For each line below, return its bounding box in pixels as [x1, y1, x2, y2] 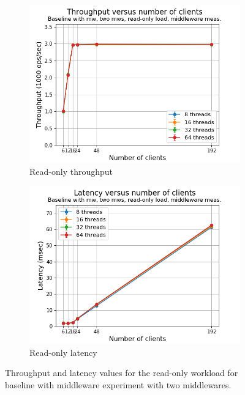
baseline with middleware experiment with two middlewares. [5, 378, 232, 391]
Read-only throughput [29, 164, 113, 177]
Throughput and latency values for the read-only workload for [5, 366, 238, 379]
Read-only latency [29, 345, 97, 358]
